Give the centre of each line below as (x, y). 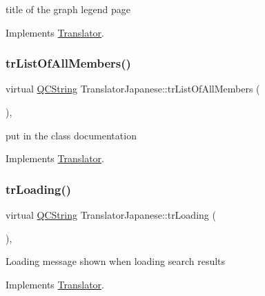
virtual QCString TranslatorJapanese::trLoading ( (111, 215)
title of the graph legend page (68, 9)
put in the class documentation (71, 135)
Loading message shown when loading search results (116, 261)
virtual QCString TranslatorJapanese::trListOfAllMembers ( (133, 89)
